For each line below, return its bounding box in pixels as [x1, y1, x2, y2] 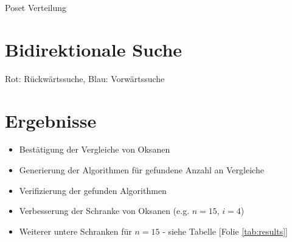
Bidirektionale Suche [5, 36, 182, 61]
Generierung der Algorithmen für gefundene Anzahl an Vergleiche [19, 164, 264, 176]
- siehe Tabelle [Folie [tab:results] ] [162, 224, 288, 237]
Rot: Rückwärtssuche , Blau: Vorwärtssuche [5, 72, 165, 85]
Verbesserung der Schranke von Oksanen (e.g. [19, 204, 190, 217]
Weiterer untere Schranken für [19, 224, 132, 237]
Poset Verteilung [5, 1, 67, 13]
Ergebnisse [5, 108, 97, 133]
